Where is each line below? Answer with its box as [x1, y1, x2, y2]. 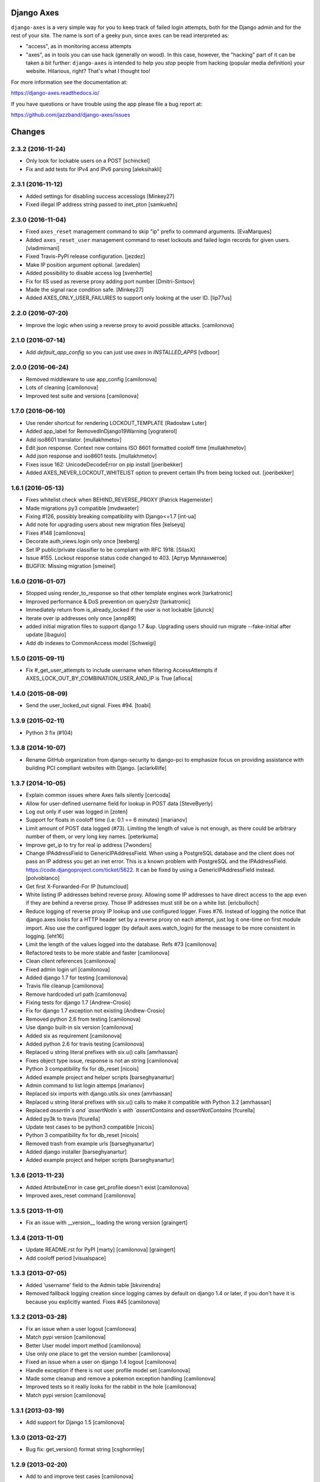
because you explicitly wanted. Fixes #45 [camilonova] [25, 1298, 160, 1305]
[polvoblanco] [25, 874, 60, 881]
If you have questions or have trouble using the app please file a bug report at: [11, 100, 203, 107]
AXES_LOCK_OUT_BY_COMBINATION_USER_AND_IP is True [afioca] [25, 675, 193, 682]
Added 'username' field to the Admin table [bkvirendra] [25, 1281, 161, 1289]
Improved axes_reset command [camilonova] [25, 1192, 136, 1199]
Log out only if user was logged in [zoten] [25, 808, 128, 815]
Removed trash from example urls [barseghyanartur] [25, 1140, 154, 1147]
